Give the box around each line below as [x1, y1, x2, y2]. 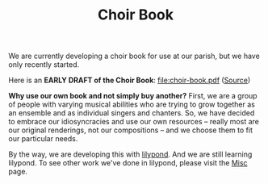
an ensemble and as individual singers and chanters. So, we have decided [8, 108, 255, 118]
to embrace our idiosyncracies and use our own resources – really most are [8, 117, 260, 127]
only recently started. [8, 60, 80, 69]
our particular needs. [8, 134, 78, 144]
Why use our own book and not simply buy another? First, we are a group [8, 91, 258, 101]
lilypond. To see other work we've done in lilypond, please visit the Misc [8, 158, 248, 168]
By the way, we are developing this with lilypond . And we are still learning [8, 149, 253, 159]
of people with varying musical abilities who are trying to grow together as [8, 99, 256, 110]
